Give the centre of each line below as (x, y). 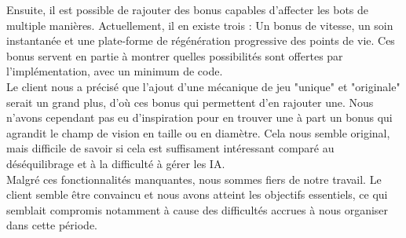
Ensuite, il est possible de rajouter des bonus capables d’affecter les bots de (188, 9)
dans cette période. (52, 225)
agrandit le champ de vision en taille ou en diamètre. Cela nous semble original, (198, 132)
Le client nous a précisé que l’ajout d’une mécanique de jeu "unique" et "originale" (203, 86)
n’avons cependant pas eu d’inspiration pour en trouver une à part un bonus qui (199, 117)
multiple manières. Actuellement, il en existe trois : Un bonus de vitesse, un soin (200, 25)
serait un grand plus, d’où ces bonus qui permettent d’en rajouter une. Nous (190, 102)
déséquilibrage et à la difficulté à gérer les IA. (116, 163)
